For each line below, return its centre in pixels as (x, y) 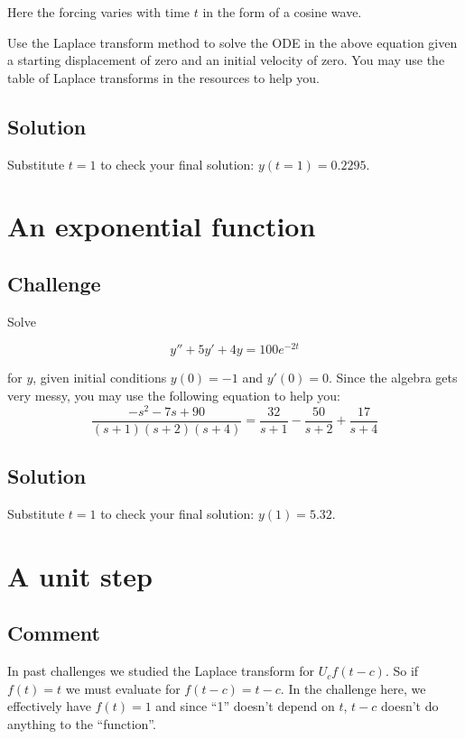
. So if (402, 671)
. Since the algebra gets (393, 378)
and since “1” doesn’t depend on (245, 706)
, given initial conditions (100, 378)
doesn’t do (410, 706)
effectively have (49, 706)
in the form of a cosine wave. (282, 12)
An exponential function (162, 226)
